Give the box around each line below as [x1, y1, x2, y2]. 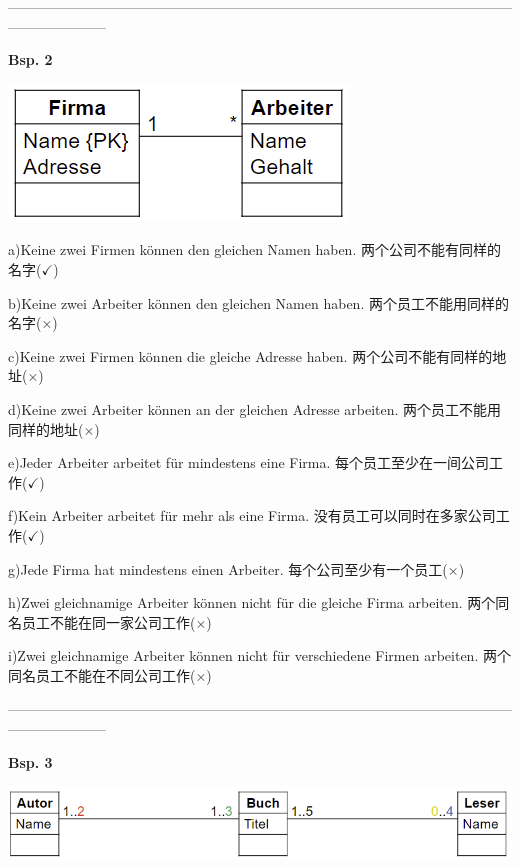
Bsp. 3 [8, 751, 53, 772]
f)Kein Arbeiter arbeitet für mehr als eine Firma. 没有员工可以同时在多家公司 [8, 505, 496, 526]
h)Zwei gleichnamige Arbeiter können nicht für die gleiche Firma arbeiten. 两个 [8, 592, 496, 613]
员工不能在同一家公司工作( [21, 611, 196, 632]
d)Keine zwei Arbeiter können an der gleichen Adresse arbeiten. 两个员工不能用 [8, 398, 502, 419]
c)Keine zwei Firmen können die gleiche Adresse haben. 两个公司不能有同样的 [8, 345, 493, 366]
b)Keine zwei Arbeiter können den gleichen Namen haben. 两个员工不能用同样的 [8, 292, 509, 313]
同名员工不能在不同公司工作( [8, 664, 196, 685]
